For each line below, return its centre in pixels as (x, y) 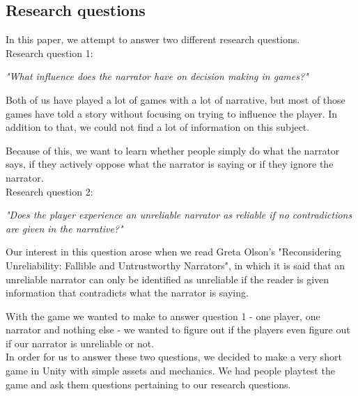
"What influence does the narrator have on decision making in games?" (157, 76)
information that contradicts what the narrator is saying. (127, 293)
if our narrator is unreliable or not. (80, 343)
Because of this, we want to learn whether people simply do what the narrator (173, 150)
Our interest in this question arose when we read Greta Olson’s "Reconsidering (173, 252)
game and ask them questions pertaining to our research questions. (148, 384)
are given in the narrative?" (64, 228)
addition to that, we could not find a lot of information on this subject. (158, 127)
